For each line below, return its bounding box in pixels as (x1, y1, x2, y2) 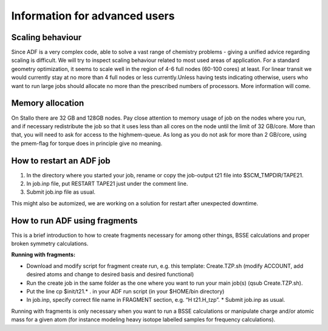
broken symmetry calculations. (11, 240, 89, 247)
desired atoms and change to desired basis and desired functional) (26, 271, 194, 278)
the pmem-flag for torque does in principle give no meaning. (11, 140, 163, 147)
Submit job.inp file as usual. (26, 188, 96, 196)
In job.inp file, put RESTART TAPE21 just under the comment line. (26, 180, 188, 187)
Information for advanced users (11, 9, 175, 22)
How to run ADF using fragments (11, 216, 138, 226)
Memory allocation (11, 98, 84, 109)
